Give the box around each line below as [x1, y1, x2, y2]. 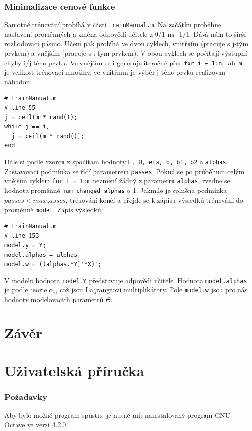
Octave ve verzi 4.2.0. [4, 419, 68, 430]
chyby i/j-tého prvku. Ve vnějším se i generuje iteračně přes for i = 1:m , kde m [4, 57, 242, 67]
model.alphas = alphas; [4, 251, 81, 258]
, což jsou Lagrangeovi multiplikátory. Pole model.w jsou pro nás [55, 285, 248, 295]
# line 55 [4, 104, 36, 112]
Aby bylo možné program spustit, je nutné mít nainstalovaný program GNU [4, 410, 231, 420]
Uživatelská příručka [4, 361, 144, 381]
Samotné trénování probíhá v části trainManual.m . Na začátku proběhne [4, 19, 221, 30]
